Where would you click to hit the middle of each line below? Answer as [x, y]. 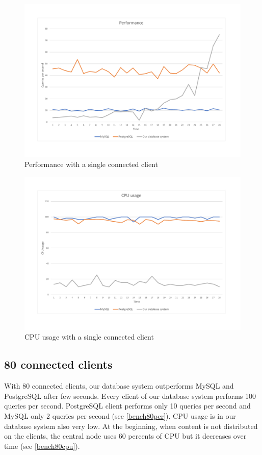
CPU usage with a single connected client [89, 337]
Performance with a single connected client [91, 164]
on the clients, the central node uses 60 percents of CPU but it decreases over [125, 436]
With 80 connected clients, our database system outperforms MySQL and [119, 386]
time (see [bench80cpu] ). [42, 446]
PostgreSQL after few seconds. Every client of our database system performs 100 [130, 396]
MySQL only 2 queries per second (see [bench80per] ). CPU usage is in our [120, 415]
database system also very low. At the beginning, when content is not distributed [131, 426]
